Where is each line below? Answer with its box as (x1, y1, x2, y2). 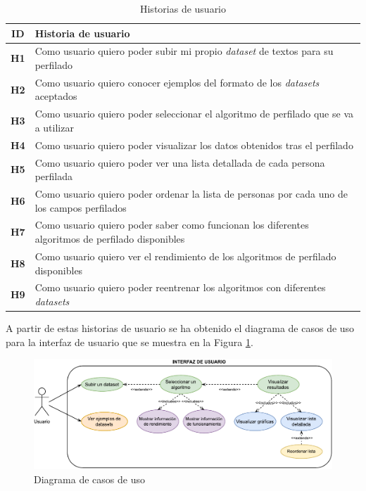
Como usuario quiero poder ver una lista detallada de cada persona (34, 155, 325, 170)
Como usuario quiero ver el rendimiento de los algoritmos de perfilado (34, 248, 336, 263)
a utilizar (34, 120, 74, 134)
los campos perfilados (34, 200, 127, 215)
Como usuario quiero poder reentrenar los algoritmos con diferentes (34, 280, 326, 295)
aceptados (34, 89, 77, 103)
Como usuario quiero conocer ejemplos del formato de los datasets (34, 75, 320, 89)
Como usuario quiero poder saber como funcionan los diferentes (34, 217, 309, 232)
